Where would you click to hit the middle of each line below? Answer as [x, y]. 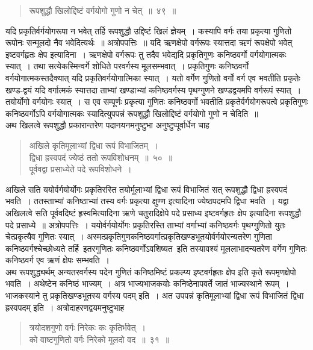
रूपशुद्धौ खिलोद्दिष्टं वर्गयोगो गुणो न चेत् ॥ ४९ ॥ [103, 10]
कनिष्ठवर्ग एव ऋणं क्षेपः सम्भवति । [58, 260]
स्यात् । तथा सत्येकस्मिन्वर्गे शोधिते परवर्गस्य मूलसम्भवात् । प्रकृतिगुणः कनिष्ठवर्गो [127, 66]
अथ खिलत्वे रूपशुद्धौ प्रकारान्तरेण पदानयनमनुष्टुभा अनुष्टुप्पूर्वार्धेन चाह [107, 125]
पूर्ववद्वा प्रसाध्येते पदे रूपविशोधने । [80, 169]
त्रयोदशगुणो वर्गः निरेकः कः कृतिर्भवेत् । [88, 327]
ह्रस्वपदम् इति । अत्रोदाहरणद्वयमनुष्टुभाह [65, 307]
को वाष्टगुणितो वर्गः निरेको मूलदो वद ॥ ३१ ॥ [99, 339]
